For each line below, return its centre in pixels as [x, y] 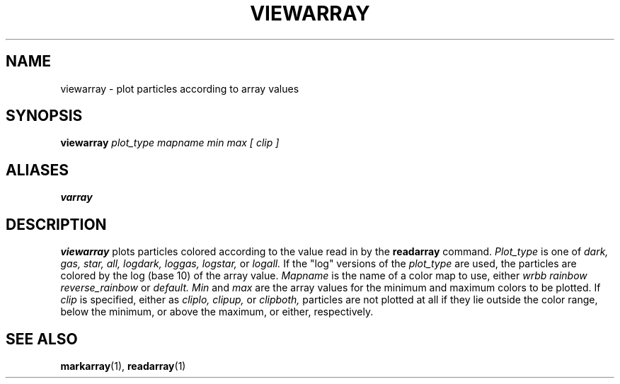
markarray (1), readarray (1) [123, 366]
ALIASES [38, 170]
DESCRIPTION [56, 224]
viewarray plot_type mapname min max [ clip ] [170, 143]
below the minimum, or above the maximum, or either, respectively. [217, 312]
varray [76, 197]
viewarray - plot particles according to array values [180, 88]
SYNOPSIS [44, 116]
